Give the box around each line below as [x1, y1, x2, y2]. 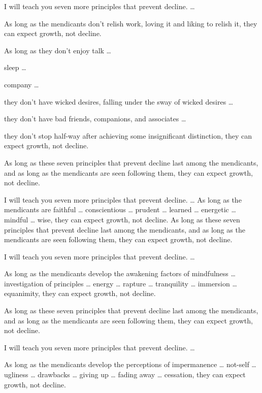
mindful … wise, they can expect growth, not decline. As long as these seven [4, 214, 240, 224]
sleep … [4, 62, 26, 73]
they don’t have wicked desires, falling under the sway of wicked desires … [4, 96, 234, 107]
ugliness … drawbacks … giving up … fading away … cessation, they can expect [4, 369, 246, 380]
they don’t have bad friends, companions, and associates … [4, 113, 186, 124]
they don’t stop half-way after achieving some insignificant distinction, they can [4, 130, 252, 141]
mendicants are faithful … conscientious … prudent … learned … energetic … [4, 204, 236, 215]
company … [4, 79, 39, 89]
